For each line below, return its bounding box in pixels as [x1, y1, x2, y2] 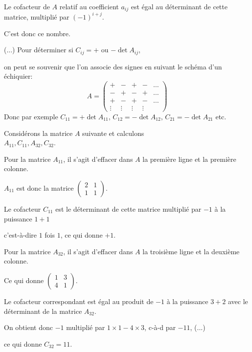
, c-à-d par [144, 322, 176, 332]
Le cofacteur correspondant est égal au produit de [4, 296, 154, 306]
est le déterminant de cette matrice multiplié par [55, 203, 202, 214]
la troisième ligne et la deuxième [142, 246, 240, 256]
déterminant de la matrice [4, 306, 82, 316]
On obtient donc [4, 322, 53, 332]
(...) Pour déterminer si [4, 44, 73, 55]
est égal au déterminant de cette [131, 1, 228, 11]
